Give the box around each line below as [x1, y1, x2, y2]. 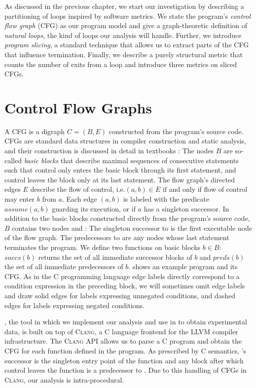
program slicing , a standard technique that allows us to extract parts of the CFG [4, 39, 249, 50]
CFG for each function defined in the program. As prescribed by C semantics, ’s [4, 345, 247, 355]
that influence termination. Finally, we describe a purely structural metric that [4, 49, 243, 59]
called [4, 155, 22, 165]
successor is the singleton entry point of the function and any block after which [4, 355, 244, 365]
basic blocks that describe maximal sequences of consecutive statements [24, 155, 239, 165]
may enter [4, 194, 35, 204]
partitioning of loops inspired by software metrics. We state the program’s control [4, 10, 251, 21]
